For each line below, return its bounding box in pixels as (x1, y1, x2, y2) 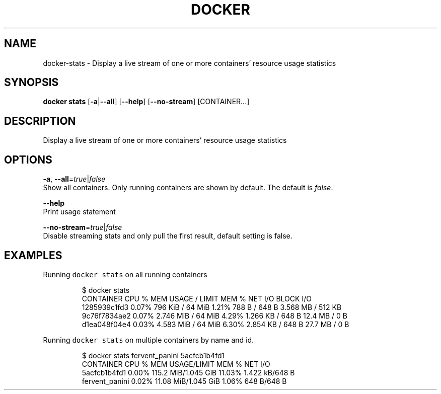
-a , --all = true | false (43, 175, 106, 184)
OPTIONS (4, 153, 52, 166)
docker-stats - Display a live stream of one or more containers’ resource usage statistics (43, 58, 336, 67)
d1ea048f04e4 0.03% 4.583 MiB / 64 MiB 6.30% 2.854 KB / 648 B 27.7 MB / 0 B (82, 320, 349, 329)
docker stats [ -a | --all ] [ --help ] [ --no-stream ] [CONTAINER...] (43, 97, 250, 106)
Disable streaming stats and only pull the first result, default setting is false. (43, 231, 292, 241)
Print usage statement (43, 207, 116, 216)
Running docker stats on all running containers (43, 270, 207, 279)
